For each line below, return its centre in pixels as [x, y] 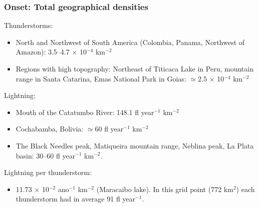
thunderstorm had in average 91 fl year [76, 199]
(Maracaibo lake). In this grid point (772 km [165, 189]
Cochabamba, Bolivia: [50, 129]
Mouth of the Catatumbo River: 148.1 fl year [85, 112]
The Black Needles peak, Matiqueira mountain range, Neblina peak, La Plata [135, 145]
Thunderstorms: [29, 25]
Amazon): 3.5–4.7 [43, 52]
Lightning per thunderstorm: [48, 172]
